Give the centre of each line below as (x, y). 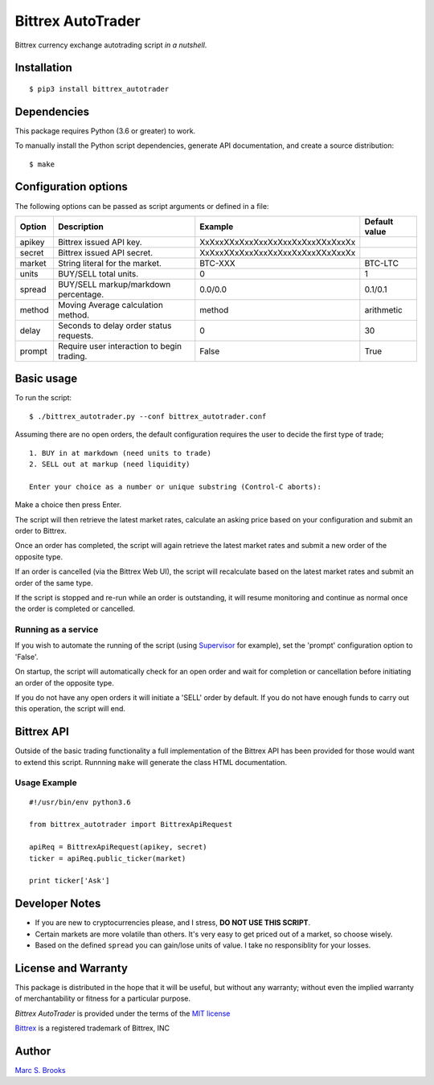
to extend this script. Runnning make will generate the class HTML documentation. (151, 762)
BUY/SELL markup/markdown (114, 284)
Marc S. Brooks (40, 1071)
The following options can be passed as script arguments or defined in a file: (142, 206)
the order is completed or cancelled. (75, 609)
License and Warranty (72, 968)
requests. (76, 335)
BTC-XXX (218, 263)
